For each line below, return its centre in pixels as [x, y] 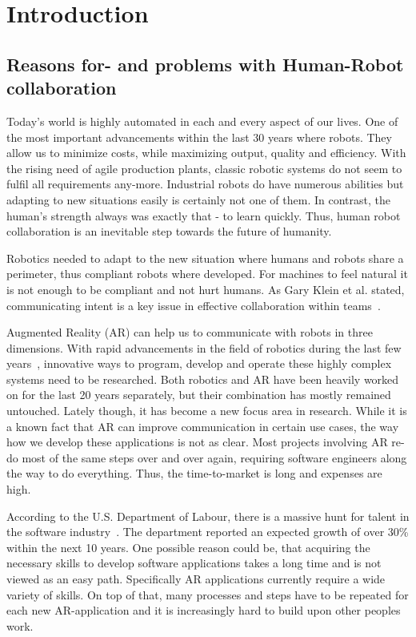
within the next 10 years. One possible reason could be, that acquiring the [188, 547]
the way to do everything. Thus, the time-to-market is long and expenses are [194, 473]
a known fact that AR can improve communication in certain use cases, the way [203, 426]
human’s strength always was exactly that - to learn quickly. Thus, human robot [204, 215]
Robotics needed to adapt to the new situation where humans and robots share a [205, 258]
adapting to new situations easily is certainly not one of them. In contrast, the [198, 199]
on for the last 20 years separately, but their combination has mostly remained [199, 395]
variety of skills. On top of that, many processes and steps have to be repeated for [208, 594]
